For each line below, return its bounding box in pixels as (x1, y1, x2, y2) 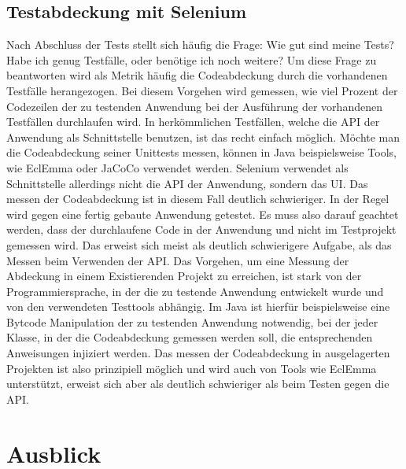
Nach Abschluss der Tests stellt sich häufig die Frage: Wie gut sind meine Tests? (6, 36, 394, 53)
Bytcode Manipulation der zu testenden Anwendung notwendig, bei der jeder (6, 313, 378, 330)
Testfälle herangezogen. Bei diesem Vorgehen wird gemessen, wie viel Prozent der (6, 82, 398, 98)
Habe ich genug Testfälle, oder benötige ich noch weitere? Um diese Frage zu (6, 51, 377, 68)
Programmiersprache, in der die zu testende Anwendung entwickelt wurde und (6, 283, 384, 299)
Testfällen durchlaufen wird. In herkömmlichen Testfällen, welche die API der (6, 113, 380, 130)
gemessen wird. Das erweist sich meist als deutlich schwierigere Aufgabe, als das (6, 236, 392, 253)
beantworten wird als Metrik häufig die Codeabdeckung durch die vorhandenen (6, 67, 388, 83)
